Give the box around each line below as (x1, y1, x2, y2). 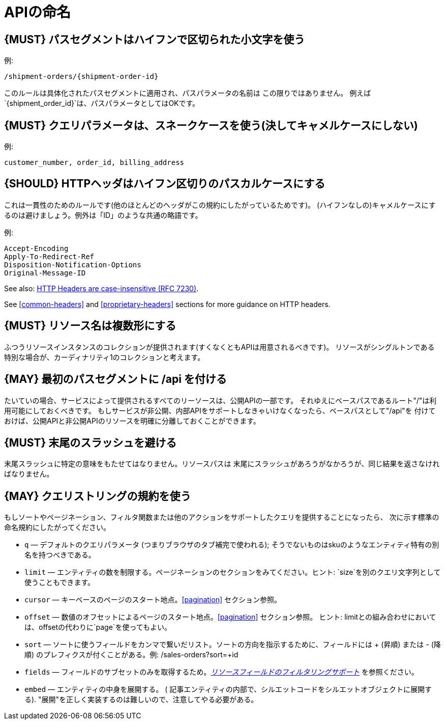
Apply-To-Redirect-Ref (4, 252, 95, 261)
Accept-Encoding (4, 244, 69, 253)
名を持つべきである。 (24, 550, 96, 560)
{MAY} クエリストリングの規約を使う (4, 489, 191, 503)
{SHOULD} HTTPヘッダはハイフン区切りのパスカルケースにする (4, 177, 325, 190)
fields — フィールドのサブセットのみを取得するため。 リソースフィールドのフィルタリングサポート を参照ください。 (24, 667, 419, 677)
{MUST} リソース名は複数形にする (4, 319, 176, 332)
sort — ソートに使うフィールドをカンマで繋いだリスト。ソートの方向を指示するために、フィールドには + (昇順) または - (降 (24, 640, 441, 649)
